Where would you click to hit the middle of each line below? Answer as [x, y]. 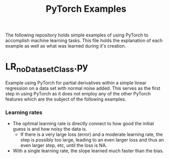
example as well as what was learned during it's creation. [66, 46]
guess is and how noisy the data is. [50, 129]
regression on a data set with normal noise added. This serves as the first [83, 88]
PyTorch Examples [86, 9]
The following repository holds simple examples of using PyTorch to [77, 35]
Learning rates [24, 112]
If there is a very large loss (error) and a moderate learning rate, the [91, 134]
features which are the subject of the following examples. [66, 99]
